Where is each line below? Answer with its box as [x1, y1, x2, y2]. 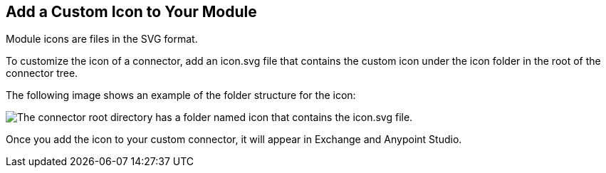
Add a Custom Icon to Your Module [6, 3, 257, 21]
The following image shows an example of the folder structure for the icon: [6, 89, 356, 102]
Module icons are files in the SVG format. [6, 33, 198, 46]
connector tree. [6, 67, 78, 80]
